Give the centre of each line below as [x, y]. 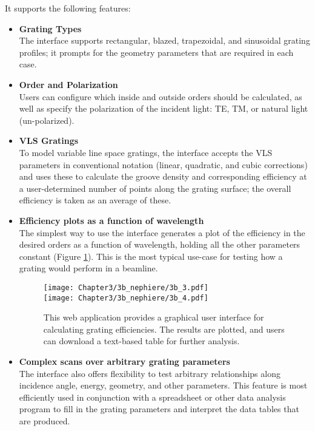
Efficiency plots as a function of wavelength [111, 220]
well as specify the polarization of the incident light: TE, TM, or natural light [164, 108]
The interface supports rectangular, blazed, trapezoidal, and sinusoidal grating [164, 40]
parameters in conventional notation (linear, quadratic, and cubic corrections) [163, 164]
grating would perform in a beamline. [88, 268]
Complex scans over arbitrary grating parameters [124, 361]
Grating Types [50, 28]
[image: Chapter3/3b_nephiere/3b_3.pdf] [126, 287]
